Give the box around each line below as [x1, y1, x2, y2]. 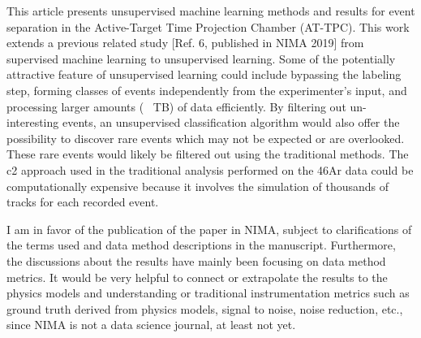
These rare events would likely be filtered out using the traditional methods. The [6, 145, 409, 162]
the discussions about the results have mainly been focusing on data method [6, 252, 386, 269]
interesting [6, 114, 59, 131]
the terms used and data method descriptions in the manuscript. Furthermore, [6, 236, 396, 253]
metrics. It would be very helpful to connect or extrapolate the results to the [6, 268, 388, 285]
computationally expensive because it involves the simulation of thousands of [6, 177, 389, 194]
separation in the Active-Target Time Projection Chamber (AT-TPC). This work [6, 18, 410, 35]
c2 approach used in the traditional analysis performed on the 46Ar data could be [6, 161, 414, 178]
